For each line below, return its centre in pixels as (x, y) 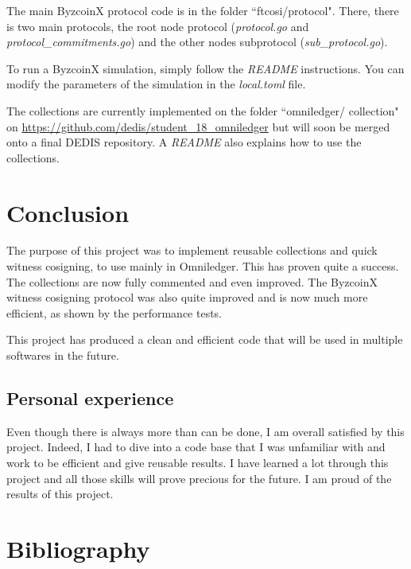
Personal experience (90, 398)
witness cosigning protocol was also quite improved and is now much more (187, 297)
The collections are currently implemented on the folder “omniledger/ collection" (203, 110)
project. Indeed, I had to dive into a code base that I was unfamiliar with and (196, 447)
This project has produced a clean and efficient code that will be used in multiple (205, 339)
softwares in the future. (63, 355)
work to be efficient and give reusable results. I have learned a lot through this (198, 463)
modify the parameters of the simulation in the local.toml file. (156, 84)
